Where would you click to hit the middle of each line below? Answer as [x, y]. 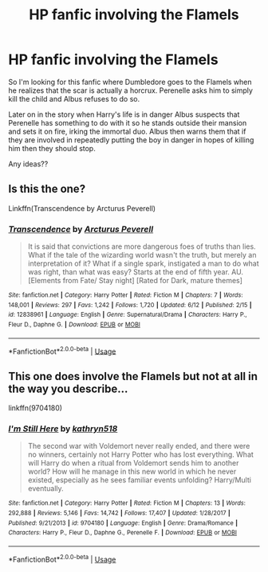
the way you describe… [68, 388]
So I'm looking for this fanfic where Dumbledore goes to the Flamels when [130, 82]
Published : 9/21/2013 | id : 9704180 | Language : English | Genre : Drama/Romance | [123, 523]
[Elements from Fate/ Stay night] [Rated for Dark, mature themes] [135, 281]
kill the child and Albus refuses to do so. [74, 98]
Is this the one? [47, 189]
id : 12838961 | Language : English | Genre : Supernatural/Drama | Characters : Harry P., [128, 315]
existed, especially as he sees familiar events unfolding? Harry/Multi [139, 480]
